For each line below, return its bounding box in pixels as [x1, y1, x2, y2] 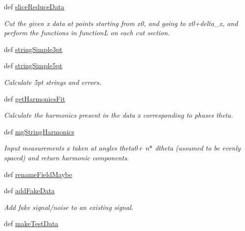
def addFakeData [4, 185, 55, 196]
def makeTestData [4, 218, 59, 229]
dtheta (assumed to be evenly [155, 143, 241, 153]
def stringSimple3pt [4, 44, 63, 54]
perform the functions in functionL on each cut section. [4, 27, 170, 38]
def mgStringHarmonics [4, 126, 75, 136]
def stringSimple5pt [4, 60, 63, 71]
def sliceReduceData [4, 1, 65, 11]
